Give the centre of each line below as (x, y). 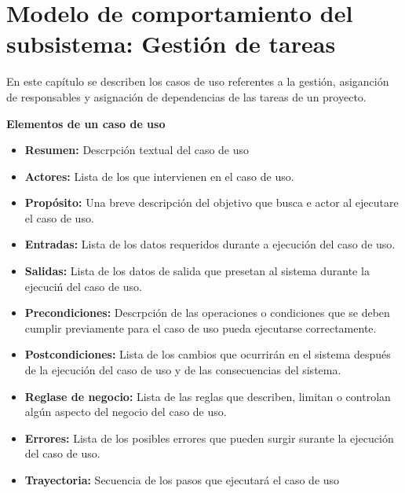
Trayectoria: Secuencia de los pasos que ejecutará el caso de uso (182, 480)
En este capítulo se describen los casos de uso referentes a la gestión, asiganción (198, 81)
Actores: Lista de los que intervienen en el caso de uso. (159, 176)
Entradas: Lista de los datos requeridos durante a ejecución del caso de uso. (210, 244)
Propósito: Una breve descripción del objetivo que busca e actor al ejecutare (212, 202)
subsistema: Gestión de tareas (171, 44)
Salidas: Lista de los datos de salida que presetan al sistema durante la (197, 271)
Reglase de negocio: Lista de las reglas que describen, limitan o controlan (208, 396)
